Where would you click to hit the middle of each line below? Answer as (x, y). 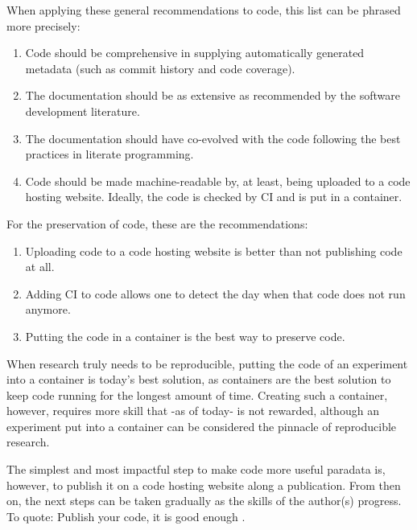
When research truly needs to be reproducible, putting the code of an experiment (207, 363)
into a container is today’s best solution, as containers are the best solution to (199, 379)
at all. (40, 267)
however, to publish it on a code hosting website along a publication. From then (204, 485)
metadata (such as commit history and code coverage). (160, 68)
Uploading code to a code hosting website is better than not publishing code (214, 251)
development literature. (83, 111)
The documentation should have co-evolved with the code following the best (213, 138)
